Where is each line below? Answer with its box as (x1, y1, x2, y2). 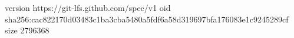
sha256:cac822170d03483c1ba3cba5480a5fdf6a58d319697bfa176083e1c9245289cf (5, 13, 289, 25)
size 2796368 (5, 24, 49, 36)
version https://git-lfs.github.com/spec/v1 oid (5, 2, 171, 13)
